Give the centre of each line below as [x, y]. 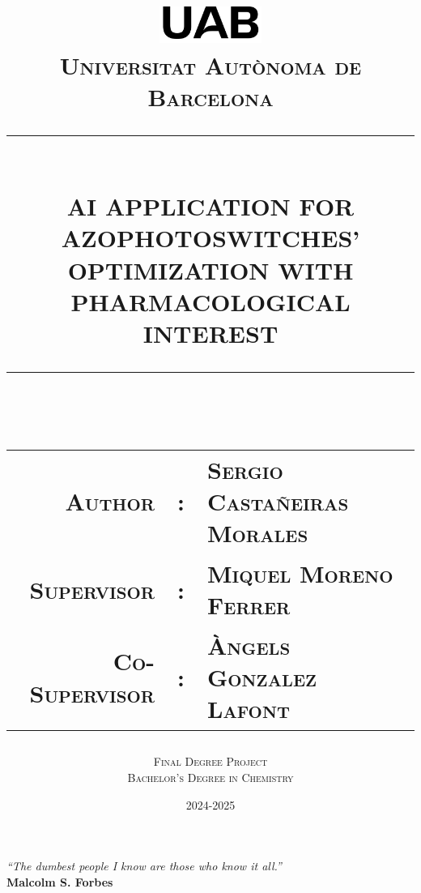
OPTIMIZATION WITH [210, 269]
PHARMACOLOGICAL [210, 301]
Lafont [249, 709]
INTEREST [210, 333]
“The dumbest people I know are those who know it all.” [144, 866]
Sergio [245, 469]
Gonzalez [262, 677]
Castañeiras [278, 501]
